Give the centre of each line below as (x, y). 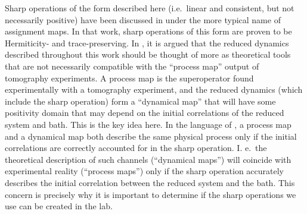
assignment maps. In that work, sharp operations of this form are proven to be (148, 31)
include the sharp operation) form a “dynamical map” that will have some (140, 101)
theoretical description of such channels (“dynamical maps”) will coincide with (148, 159)
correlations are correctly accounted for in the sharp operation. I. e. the (136, 148)
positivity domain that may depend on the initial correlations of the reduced (145, 113)
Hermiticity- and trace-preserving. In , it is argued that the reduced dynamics (147, 43)
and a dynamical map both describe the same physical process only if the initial (151, 136)
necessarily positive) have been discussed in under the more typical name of (143, 19)
